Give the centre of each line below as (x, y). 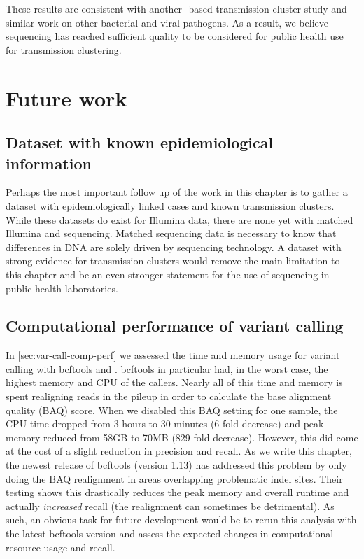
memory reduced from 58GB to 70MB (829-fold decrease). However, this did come (182, 437)
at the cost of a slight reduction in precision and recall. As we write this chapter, (179, 451)
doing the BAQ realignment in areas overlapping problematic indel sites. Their (174, 478)
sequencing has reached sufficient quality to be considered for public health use (175, 36)
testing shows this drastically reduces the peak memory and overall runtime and (177, 492)
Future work (66, 98)
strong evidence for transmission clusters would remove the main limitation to (173, 261)
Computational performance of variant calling (175, 326)
